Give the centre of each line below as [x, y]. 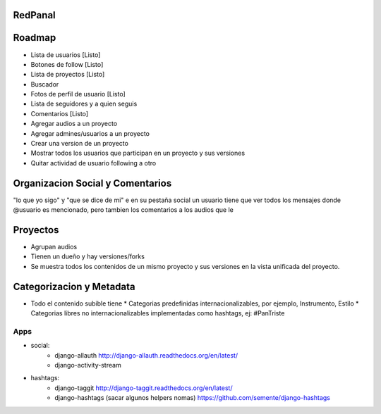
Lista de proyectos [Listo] [68, 75]
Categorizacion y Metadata [74, 286]
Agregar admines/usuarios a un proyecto [90, 133]
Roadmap [35, 38]
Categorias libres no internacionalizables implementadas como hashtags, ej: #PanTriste [158, 313]
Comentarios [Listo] [60, 113]
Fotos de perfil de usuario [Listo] [78, 94]
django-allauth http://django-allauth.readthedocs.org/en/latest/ [146, 355]
